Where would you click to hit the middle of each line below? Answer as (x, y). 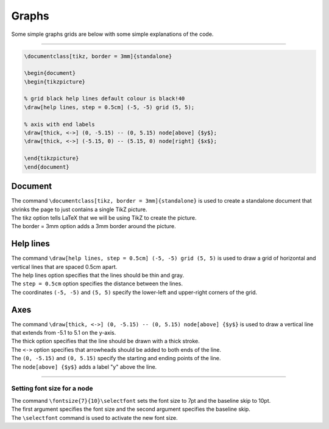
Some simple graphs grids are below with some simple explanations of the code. (112, 34)
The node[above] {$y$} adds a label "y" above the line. (84, 367)
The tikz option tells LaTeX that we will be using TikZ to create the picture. (104, 218)
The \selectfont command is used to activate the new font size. (94, 417)
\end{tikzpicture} (51, 159)
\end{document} (47, 167)
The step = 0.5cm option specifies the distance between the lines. (97, 284)
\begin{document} (50, 73)
